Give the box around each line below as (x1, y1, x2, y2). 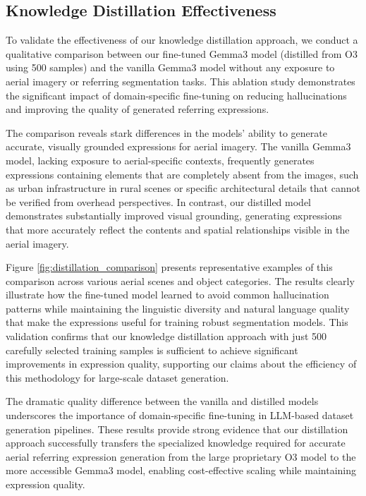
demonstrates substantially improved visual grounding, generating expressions (6, 208, 342, 223)
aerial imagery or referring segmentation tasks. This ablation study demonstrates (6, 73, 355, 88)
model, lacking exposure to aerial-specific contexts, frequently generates (6, 152, 315, 167)
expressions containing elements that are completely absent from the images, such (6, 167, 359, 181)
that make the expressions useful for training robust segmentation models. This (6, 315, 348, 329)
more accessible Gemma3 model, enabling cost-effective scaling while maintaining (6, 463, 356, 478)
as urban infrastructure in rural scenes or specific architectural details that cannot (6, 181, 360, 195)
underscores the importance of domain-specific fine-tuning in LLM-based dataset (6, 408, 354, 423)
